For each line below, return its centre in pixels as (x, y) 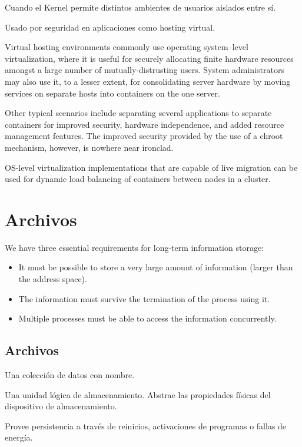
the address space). (53, 279)
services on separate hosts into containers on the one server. (112, 93)
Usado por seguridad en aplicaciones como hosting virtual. (110, 27)
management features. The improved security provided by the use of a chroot (144, 136)
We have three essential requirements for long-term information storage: (135, 247)
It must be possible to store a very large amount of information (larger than (156, 267)
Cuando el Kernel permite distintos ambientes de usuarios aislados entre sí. (140, 7)
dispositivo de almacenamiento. (61, 406)
